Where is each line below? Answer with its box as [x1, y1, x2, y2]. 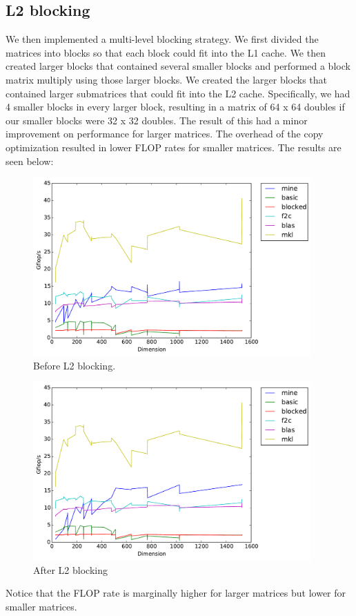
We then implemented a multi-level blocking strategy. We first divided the [6, 32, 319, 46]
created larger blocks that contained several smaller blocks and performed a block [6, 59, 350, 73]
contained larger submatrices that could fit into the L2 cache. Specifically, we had [6, 86, 350, 100]
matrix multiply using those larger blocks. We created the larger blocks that [6, 72, 328, 86]
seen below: [6, 153, 54, 168]
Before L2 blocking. [33, 358, 116, 372]
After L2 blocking [33, 562, 108, 577]
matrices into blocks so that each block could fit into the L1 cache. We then [6, 45, 326, 59]
